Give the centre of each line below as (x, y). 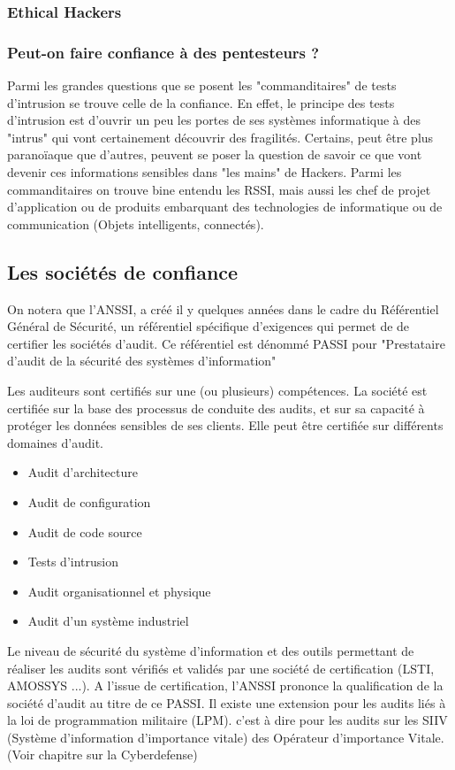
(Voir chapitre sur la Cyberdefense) (102, 755)
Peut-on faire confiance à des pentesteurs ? (163, 52)
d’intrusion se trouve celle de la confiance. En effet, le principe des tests (201, 102)
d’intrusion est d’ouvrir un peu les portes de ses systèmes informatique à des (214, 120)
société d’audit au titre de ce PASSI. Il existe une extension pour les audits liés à (227, 702)
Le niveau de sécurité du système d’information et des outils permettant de (211, 650)
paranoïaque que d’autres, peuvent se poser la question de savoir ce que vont (215, 154)
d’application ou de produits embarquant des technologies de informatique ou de (225, 207)
